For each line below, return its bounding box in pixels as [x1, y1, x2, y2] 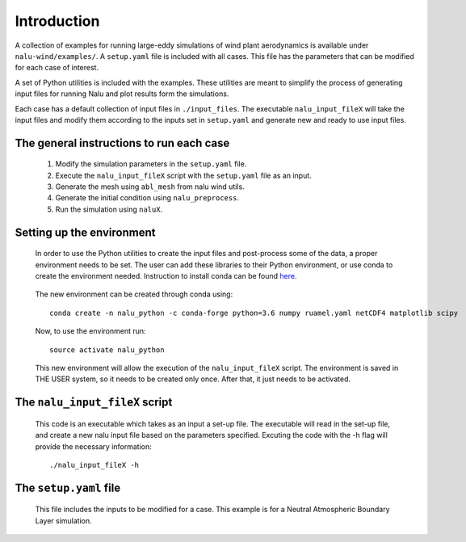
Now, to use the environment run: [35, 326, 146, 336]
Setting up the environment [15, 225, 156, 239]
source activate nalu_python [49, 345, 165, 355]
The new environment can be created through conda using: [35, 289, 233, 299]
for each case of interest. [15, 63, 99, 73]
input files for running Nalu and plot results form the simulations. [15, 89, 229, 99]
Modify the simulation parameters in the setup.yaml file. [55, 159, 247, 169]
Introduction [15, 12, 100, 30]
